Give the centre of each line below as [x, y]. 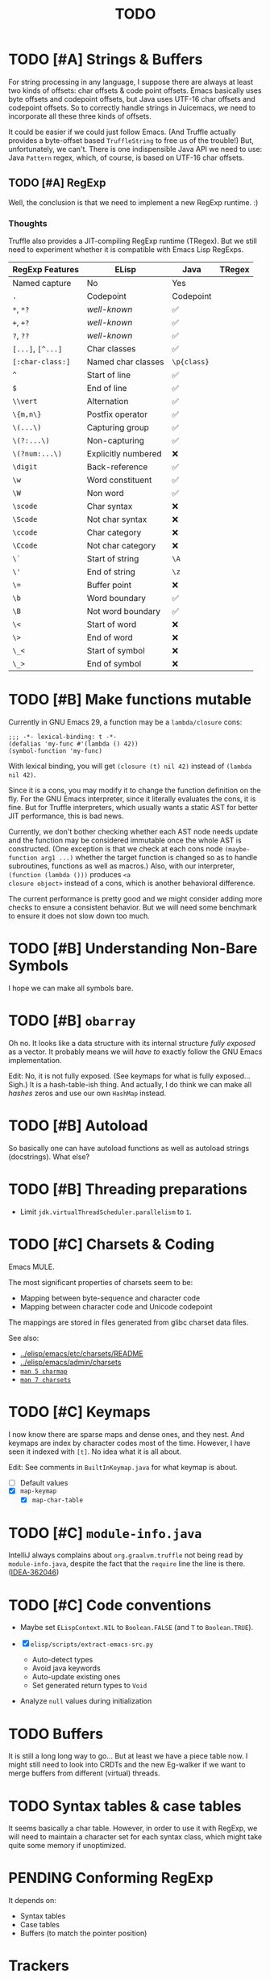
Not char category [121, 546]
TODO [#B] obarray [72, 1021]
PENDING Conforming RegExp [111, 1878]
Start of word [112, 624]
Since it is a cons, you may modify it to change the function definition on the [135, 790]
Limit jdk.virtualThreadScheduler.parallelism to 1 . [106, 1212]
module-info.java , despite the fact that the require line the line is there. [127, 1564]
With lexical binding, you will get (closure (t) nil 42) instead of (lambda [130, 766]
